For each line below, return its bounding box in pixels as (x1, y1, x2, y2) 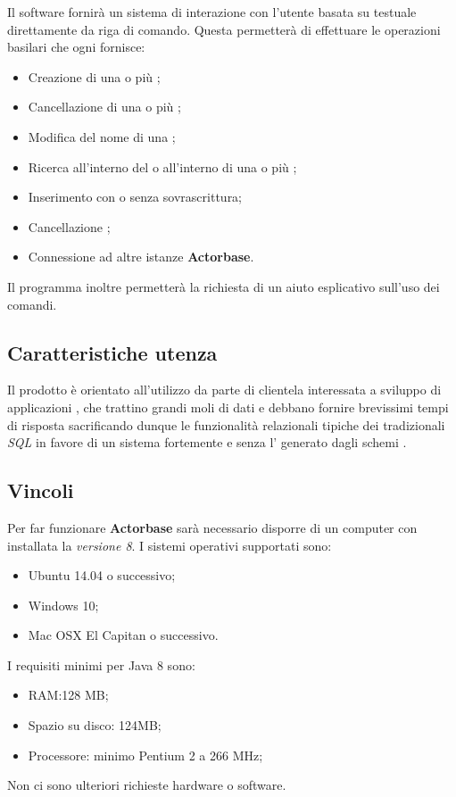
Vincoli (7, 477, 74, 504)
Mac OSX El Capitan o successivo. (28, 626, 219, 644)
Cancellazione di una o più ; (28, 97, 181, 116)
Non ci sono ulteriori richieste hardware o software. (7, 776, 286, 794)
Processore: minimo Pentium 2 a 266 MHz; (28, 745, 263, 764)
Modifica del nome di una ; (28, 127, 176, 145)
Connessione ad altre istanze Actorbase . (28, 247, 254, 266)
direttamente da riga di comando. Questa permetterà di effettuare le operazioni (7, 20, 441, 38)
